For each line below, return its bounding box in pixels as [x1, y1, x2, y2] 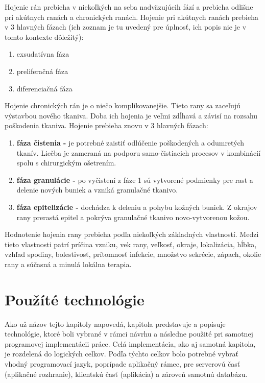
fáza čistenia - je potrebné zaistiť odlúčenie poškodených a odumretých [16, 137, 245, 148]
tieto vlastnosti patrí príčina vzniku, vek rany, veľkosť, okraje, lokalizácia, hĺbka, [5, 238, 257, 249]
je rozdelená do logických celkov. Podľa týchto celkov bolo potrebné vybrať [5, 348, 239, 359]
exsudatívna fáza [16, 49, 69, 59]
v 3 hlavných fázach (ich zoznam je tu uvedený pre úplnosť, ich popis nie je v [5, 21, 247, 32]
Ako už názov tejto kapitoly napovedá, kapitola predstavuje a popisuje [5, 318, 226, 329]
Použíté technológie [5, 289, 144, 309]
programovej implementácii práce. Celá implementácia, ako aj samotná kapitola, [5, 338, 256, 349]
